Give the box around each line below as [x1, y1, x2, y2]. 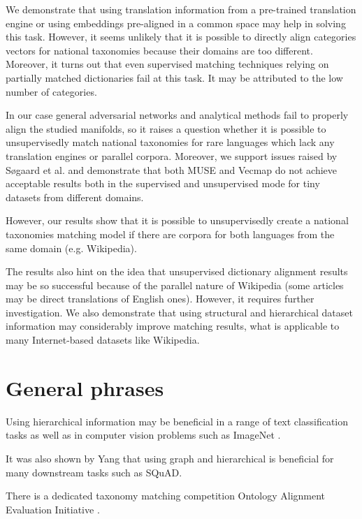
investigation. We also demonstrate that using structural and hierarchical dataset [6, 305, 353, 319]
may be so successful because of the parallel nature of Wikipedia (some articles [6, 277, 344, 292]
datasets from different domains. [6, 189, 144, 204]
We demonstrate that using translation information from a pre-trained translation [6, 2, 356, 16]
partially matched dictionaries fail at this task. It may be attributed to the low [6, 70, 343, 85]
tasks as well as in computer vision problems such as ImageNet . [6, 427, 281, 442]
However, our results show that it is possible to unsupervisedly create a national [6, 213, 349, 228]
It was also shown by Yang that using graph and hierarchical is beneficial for [6, 451, 334, 465]
